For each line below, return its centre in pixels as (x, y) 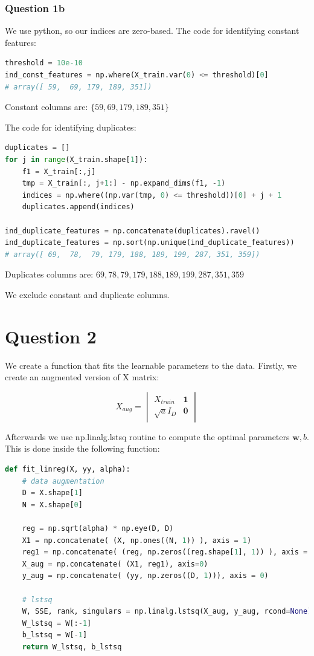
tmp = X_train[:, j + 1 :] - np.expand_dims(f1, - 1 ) (124, 183)
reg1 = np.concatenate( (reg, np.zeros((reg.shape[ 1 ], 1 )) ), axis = (165, 552)
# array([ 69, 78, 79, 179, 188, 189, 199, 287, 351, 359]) (133, 254)
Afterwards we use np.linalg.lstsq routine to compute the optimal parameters (147, 436)
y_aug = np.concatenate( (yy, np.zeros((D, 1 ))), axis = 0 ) (145, 576)
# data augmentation (63, 481)
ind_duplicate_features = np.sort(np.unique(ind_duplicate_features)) (150, 243)
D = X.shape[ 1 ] (52, 493)
